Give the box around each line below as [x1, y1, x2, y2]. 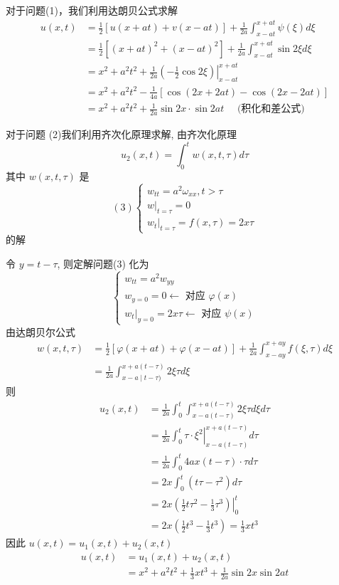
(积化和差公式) [237, 104, 305, 115]
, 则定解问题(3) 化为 [57, 255, 149, 270]
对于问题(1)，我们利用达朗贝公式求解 [6, 3, 178, 17]
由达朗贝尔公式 [6, 324, 75, 339]
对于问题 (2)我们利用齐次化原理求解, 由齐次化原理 [6, 127, 237, 142]
